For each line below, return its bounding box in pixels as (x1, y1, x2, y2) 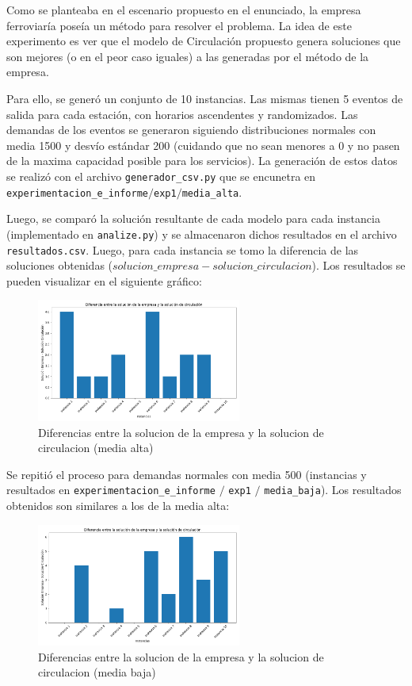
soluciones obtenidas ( (6, 257, 113, 274)
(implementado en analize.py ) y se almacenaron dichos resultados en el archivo (6, 225, 397, 242)
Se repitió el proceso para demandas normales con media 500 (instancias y (6, 466, 367, 482)
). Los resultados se (311, 257, 406, 274)
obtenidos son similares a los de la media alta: (6, 497, 230, 513)
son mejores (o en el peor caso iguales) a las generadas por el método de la (6, 48, 369, 64)
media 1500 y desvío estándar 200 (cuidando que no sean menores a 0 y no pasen (6, 136, 400, 153)
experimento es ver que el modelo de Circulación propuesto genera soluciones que (6, 33, 401, 49)
